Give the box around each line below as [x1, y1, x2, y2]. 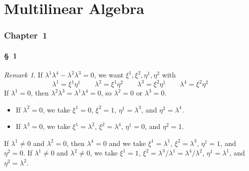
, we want [94, 69, 124, 80]
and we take [109, 137, 146, 148]
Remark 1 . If [4, 69, 43, 80]
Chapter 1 [4, 29, 48, 41]
